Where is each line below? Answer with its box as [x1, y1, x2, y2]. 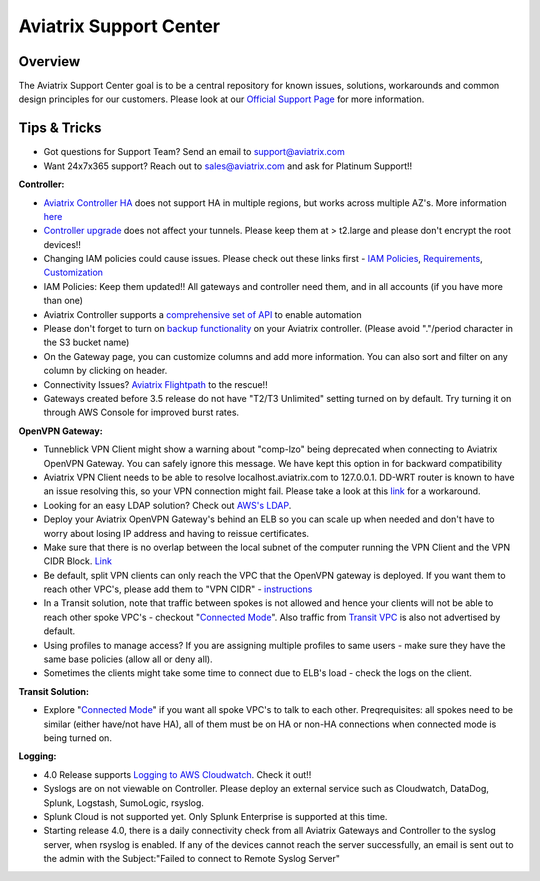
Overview [18, 53, 81, 70]
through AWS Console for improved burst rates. [43, 406, 240, 419]
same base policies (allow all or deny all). [43, 653, 214, 665]
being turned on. [43, 731, 112, 744]
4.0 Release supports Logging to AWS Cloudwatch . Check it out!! [43, 768, 312, 780]
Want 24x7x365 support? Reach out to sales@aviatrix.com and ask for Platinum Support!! [43, 160, 413, 172]
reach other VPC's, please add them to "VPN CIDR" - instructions [43, 583, 313, 595]
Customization [43, 266, 104, 279]
